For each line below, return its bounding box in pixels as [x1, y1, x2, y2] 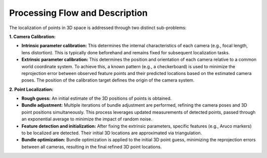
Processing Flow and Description [9, 7, 148, 18]
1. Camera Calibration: [9, 34, 56, 39]
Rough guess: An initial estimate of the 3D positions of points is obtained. [21, 95, 172, 101]
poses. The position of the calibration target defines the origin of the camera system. [21, 77, 195, 83]
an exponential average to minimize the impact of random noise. [21, 116, 153, 122]
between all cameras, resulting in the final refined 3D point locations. [21, 144, 162, 150]
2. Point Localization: [9, 86, 54, 92]
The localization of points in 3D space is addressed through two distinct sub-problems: [9, 25, 187, 31]
